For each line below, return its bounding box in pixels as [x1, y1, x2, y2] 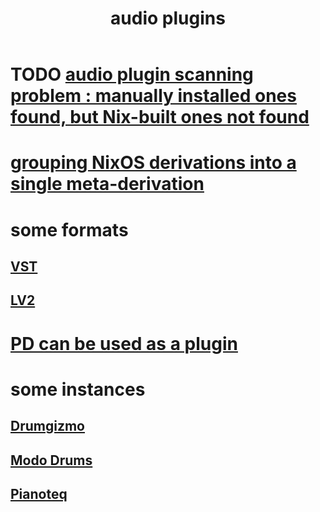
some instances [10, 378, 146, 401]
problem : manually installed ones [10, 85, 297, 107]
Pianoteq [10, 485, 68, 502]
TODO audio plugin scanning [10, 63, 254, 86]
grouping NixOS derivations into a [10, 152, 297, 174]
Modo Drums [10, 452, 93, 469]
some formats [10, 218, 129, 241]
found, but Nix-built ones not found [10, 106, 310, 129]
